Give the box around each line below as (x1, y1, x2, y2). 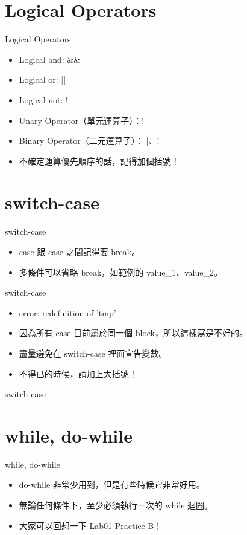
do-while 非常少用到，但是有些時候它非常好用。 (19, 478, 205, 491)
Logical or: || (19, 73, 66, 86)
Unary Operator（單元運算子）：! (19, 114, 145, 126)
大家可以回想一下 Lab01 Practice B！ (19, 519, 163, 531)
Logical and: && (19, 53, 81, 65)
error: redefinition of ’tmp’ (19, 306, 116, 319)
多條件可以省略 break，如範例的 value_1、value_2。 (19, 265, 222, 278)
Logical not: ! (19, 93, 68, 106)
